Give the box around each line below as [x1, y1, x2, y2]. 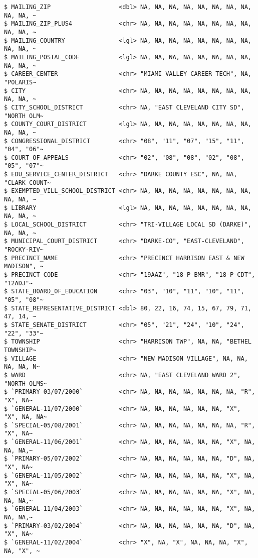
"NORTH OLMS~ [4, 380, 47, 387]
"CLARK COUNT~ [4, 179, 51, 186]
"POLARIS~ [4, 78, 37, 86]
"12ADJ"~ [4, 279, 33, 287]
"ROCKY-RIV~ [4, 246, 44, 254]
